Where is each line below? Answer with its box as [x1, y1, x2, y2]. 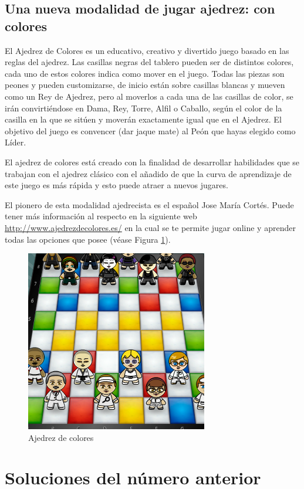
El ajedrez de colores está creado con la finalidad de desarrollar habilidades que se [5, 155, 300, 168]
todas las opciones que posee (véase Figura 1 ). [5, 233, 171, 245]
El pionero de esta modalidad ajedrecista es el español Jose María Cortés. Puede [5, 198, 294, 210]
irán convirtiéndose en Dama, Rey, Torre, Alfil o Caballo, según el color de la [5, 101, 282, 114]
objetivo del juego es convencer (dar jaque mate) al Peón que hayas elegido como [5, 124, 296, 137]
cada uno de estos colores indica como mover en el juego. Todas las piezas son [5, 67, 285, 79]
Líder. [5, 136, 26, 148]
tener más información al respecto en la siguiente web [5, 210, 197, 222]
